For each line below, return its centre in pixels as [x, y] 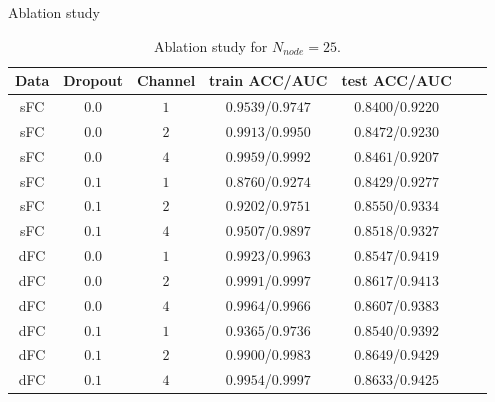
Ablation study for [210, 45]
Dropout [93, 80]
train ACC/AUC [268, 80]
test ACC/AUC [396, 80]
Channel [166, 80]
